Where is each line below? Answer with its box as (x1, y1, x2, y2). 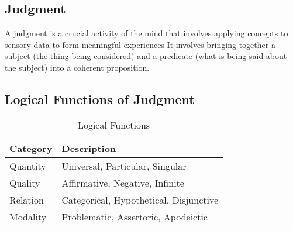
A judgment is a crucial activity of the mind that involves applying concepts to (5, 27, 288, 39)
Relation (9, 192, 44, 206)
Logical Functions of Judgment (5, 89, 195, 108)
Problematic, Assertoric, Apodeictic (61, 209, 208, 223)
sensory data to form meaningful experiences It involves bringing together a (5, 38, 275, 50)
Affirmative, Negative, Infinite (61, 175, 184, 189)
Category (9, 141, 53, 155)
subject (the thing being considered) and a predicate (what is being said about (5, 50, 287, 62)
